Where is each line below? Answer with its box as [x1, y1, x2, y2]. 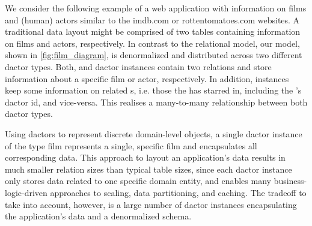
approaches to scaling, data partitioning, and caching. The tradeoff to [50, 186, 307, 198]
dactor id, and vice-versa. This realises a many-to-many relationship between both [5, 95, 308, 108]
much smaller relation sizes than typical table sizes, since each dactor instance [5, 162, 292, 175]
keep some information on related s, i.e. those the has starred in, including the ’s [5, 84, 302, 97]
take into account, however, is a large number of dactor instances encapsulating [5, 198, 297, 210]
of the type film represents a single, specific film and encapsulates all [5, 139, 257, 152]
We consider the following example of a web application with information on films [5, 2, 307, 14]
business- [274, 174, 307, 187]
